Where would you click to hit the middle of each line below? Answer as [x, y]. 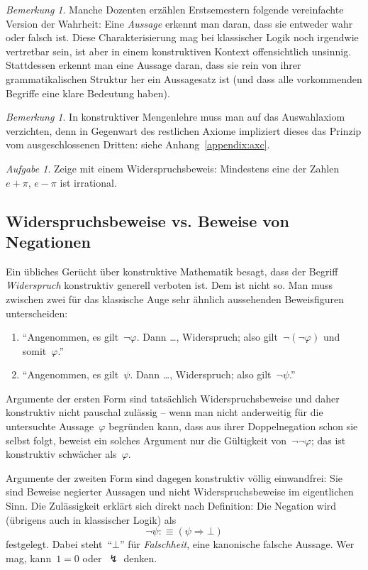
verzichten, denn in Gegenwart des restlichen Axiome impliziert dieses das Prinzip [184, 130]
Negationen [48, 241]
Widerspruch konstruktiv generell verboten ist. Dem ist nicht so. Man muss [169, 285]
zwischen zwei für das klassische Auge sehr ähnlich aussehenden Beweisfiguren [175, 298]
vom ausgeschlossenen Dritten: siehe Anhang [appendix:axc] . [138, 144]
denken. [140, 558]
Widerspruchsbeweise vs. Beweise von [147, 220]
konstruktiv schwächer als [61, 454]
